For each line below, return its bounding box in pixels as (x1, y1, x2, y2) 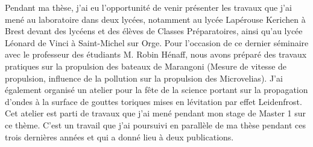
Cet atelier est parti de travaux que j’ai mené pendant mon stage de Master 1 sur (5, 107, 306, 119)
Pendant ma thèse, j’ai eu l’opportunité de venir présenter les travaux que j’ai (5, 1, 292, 13)
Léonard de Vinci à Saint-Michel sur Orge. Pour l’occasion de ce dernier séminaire (5, 36, 309, 49)
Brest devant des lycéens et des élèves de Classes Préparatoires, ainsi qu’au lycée (5, 25, 303, 37)
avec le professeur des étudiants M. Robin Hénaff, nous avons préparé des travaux (5, 48, 307, 61)
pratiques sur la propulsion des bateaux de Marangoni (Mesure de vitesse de (5, 59, 287, 72)
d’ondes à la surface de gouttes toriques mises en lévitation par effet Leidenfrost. (5, 95, 302, 107)
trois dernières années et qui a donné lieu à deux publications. (5, 130, 234, 143)
